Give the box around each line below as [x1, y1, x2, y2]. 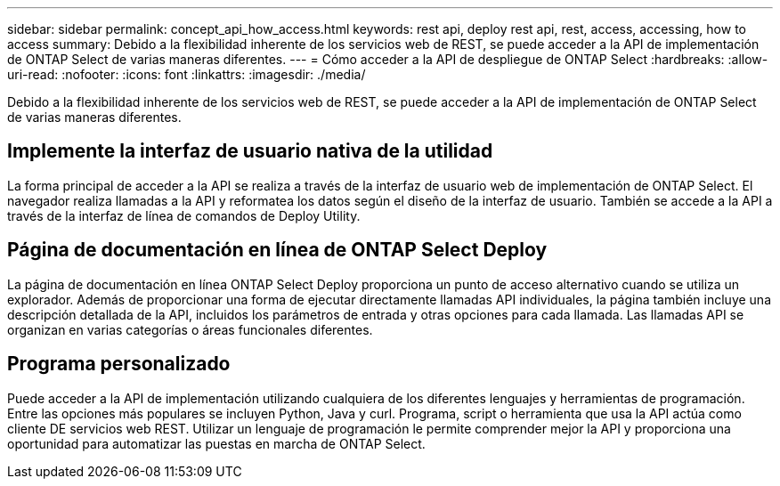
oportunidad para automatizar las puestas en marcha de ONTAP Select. [7, 435, 426, 451]
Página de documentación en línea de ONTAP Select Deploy [7, 239, 548, 262]
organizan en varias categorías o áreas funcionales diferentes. [7, 321, 373, 337]
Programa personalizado [7, 352, 231, 376]
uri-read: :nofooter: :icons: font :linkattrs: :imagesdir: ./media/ [7, 67, 366, 82]
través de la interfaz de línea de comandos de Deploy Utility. [7, 207, 361, 223]
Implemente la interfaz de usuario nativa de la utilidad [7, 140, 493, 163]
